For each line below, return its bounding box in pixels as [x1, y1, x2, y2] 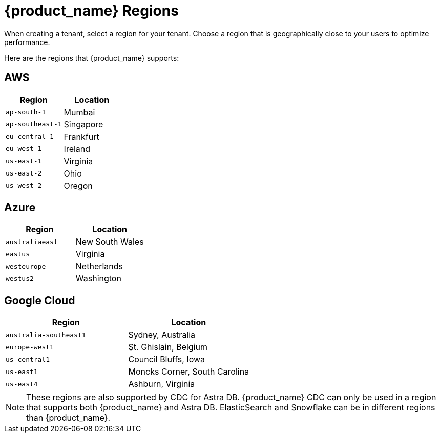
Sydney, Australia [128, 330, 196, 340]
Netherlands [75, 261, 123, 272]
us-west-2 [6, 182, 42, 190]
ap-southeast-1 [6, 120, 62, 128]
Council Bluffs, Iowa [128, 354, 205, 365]
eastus [6, 250, 30, 258]
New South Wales [75, 236, 144, 247]
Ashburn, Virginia [128, 379, 195, 389]
